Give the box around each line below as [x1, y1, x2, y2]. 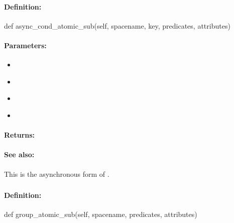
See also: [4, 149, 35, 160]
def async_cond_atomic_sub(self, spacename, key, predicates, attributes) [4, 20, 230, 31]
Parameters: [4, 40, 47, 50]
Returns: [4, 130, 35, 140]
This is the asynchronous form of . [4, 168, 109, 179]
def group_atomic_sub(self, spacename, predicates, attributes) [4, 209, 197, 219]
